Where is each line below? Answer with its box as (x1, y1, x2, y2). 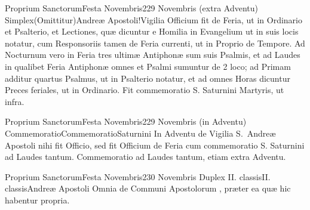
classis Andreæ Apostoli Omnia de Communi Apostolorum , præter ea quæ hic (5, 182, 291, 194)
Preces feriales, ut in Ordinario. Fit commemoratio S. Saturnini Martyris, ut (5, 84, 284, 96)
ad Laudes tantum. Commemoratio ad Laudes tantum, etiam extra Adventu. (5, 150, 286, 163)
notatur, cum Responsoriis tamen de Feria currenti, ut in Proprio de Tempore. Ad (5, 36, 305, 49)
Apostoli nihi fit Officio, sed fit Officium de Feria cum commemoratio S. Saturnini (5, 138, 305, 151)
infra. (5, 95, 24, 107)
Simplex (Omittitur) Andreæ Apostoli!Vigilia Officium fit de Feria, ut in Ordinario (5, 13, 302, 26)
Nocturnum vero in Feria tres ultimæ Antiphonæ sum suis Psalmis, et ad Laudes (5, 48, 300, 61)
